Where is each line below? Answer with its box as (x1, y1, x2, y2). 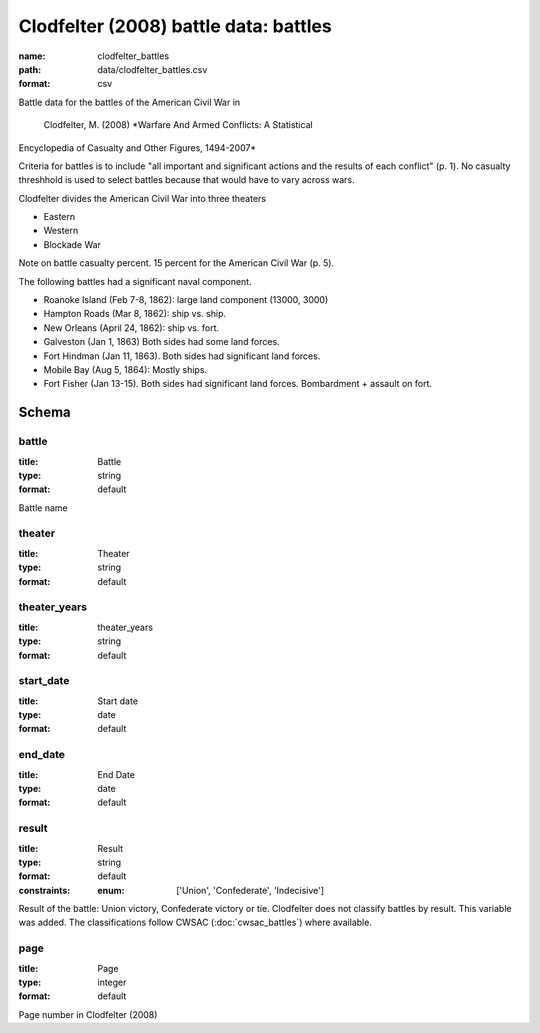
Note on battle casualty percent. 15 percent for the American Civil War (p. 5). (18, 257, 335, 269)
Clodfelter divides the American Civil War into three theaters (18, 192, 267, 204)
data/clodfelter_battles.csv (97, 63, 208, 75)
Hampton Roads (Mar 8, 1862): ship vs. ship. (43, 308, 227, 320)
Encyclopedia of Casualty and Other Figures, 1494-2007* (18, 141, 257, 154)
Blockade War (43, 238, 102, 250)
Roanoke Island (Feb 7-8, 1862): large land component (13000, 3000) (43, 294, 329, 306)
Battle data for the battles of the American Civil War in (18, 96, 241, 108)
